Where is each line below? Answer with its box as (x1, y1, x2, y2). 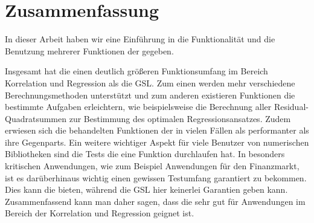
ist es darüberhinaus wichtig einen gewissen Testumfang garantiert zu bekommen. (5, 171, 307, 184)
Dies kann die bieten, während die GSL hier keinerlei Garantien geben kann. (5, 183, 288, 196)
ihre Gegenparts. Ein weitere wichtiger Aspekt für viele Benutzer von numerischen (5, 135, 309, 148)
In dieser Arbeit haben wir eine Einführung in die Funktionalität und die (5, 33, 275, 45)
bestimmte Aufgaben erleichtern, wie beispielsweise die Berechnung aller (5, 100, 272, 113)
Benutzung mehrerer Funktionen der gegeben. (5, 44, 174, 57)
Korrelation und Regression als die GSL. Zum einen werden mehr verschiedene (5, 76, 295, 89)
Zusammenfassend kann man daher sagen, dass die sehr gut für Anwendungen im (5, 195, 306, 207)
